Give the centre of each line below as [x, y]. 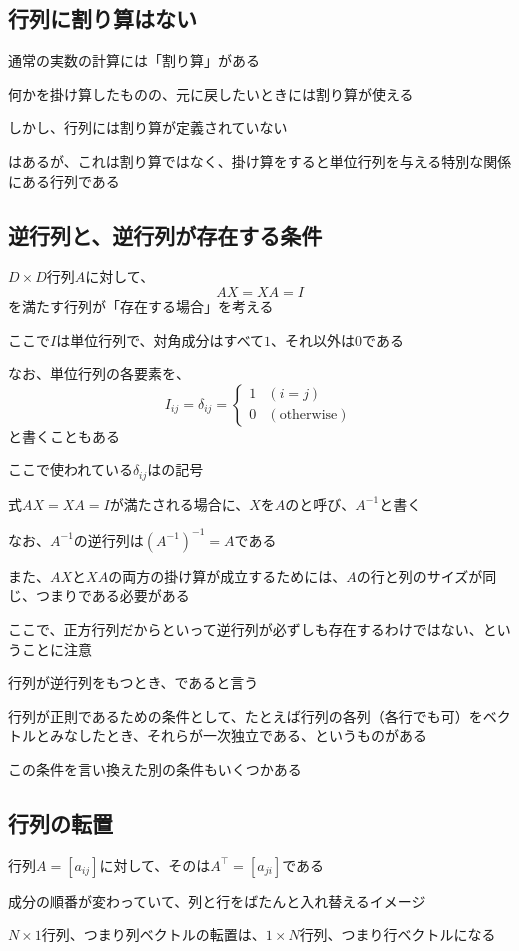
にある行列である [64, 180]
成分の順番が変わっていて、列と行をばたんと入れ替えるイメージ [217, 900]
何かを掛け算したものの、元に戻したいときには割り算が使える [211, 93]
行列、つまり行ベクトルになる [397, 934]
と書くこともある [64, 435]
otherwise [308, 415]
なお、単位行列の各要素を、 [99, 373]
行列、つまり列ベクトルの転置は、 [153, 934]
